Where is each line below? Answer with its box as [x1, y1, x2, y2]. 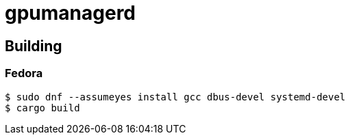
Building [5, 37, 62, 55]
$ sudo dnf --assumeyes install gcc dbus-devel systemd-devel [5, 91, 346, 102]
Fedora [5, 66, 43, 81]
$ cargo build [5, 102, 80, 113]
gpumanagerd [5, 1, 136, 25]
